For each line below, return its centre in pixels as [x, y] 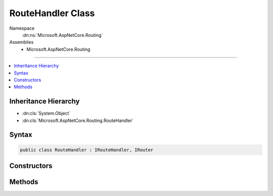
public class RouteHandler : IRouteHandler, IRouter [87, 150]
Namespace [22, 28]
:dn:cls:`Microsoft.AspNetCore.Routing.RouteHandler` [78, 120]
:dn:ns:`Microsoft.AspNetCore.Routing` [62, 35]
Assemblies [21, 42]
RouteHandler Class [52, 13]
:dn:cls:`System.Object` [46, 113]
